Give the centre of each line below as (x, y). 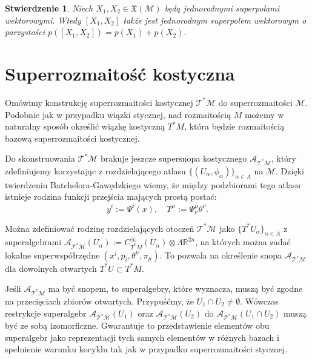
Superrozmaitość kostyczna (120, 73)
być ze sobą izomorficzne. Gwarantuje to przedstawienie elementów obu (137, 325)
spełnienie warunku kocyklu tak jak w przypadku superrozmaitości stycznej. (146, 349)
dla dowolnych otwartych (51, 268)
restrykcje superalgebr (46, 313)
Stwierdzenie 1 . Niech (49, 8)
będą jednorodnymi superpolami (222, 8)
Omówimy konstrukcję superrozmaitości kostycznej (99, 102)
